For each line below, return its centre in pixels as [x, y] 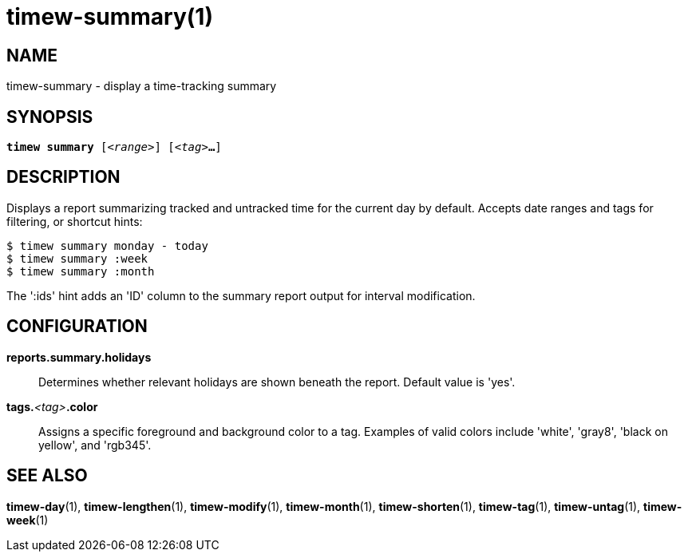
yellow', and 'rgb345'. [95, 445]
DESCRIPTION [63, 177]
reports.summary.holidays [79, 357]
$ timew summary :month [81, 271]
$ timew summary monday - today [107, 245]
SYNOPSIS [50, 117]
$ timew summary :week [77, 258]
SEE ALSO [47, 476]
